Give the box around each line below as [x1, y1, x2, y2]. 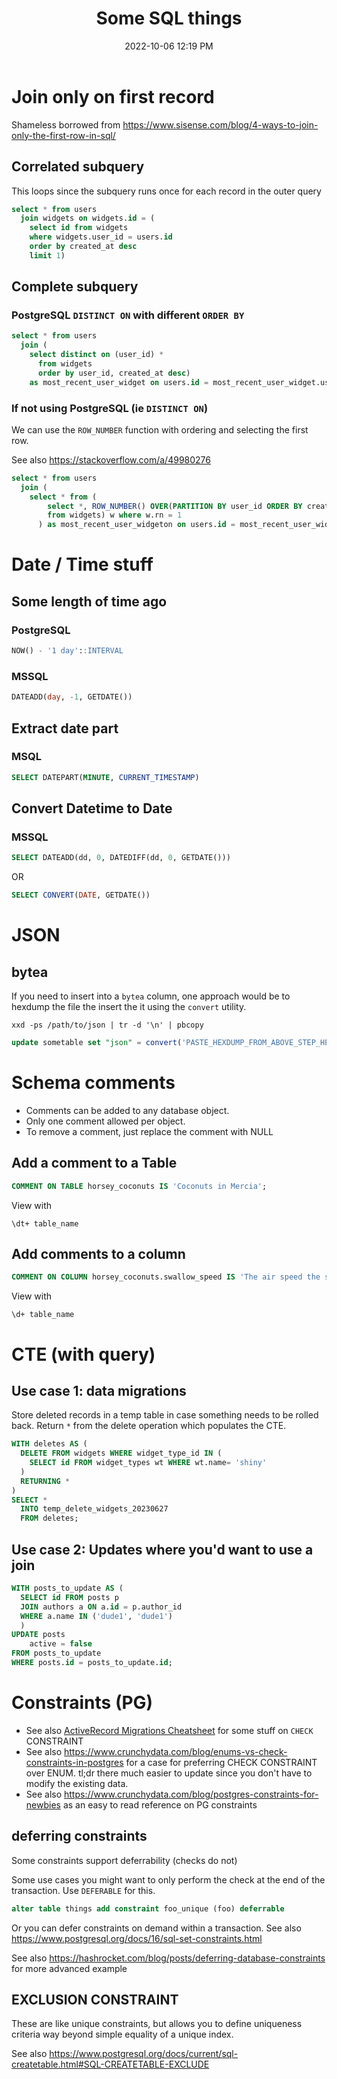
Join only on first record [11, 85, 215, 108]
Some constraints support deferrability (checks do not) [11, 1854, 238, 1866]
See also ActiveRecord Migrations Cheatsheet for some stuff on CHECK [25, 1724, 314, 1736]
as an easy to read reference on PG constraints [62, 1798, 258, 1811]
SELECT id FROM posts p [20, 1592, 119, 1602]
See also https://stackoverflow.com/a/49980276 [11, 453, 211, 466]
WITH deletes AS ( [11, 1439, 88, 1449]
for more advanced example [11, 1962, 128, 1974]
